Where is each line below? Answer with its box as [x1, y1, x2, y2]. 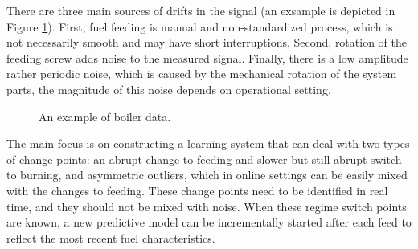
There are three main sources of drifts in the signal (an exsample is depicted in [6, 2, 395, 18]
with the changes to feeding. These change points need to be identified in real [6, 182, 388, 198]
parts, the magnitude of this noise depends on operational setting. [6, 80, 331, 97]
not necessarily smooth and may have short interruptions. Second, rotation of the [6, 34, 407, 51]
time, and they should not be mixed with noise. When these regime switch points [6, 198, 407, 214]
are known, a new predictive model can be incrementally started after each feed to [6, 214, 412, 231]
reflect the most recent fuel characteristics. [6, 229, 215, 246]
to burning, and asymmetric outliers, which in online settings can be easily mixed [6, 166, 408, 183]
